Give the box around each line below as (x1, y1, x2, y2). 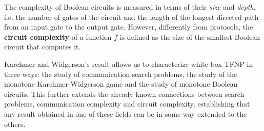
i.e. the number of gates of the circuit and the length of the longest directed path (4, 11, 259, 22)
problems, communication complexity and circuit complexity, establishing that (4, 98, 250, 109)
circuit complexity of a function (4, 31, 112, 42)
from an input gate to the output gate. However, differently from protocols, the (4, 21, 253, 32)
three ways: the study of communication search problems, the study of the (4, 68, 237, 79)
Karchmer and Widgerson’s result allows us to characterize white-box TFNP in (4, 58, 253, 69)
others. (4, 118, 26, 129)
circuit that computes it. (4, 41, 81, 52)
